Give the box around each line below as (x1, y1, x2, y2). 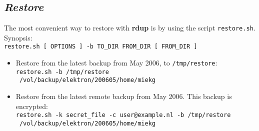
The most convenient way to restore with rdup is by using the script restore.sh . (4, 22, 255, 33)
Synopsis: (4, 32, 32, 42)
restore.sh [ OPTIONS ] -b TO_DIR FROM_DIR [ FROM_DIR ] (4, 43, 197, 50)
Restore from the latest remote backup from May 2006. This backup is (15, 91, 232, 101)
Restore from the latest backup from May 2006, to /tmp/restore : (15, 57, 217, 68)
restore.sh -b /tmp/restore (15, 68, 109, 75)
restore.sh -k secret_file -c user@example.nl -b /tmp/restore (15, 111, 231, 119)
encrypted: (15, 100, 48, 111)
